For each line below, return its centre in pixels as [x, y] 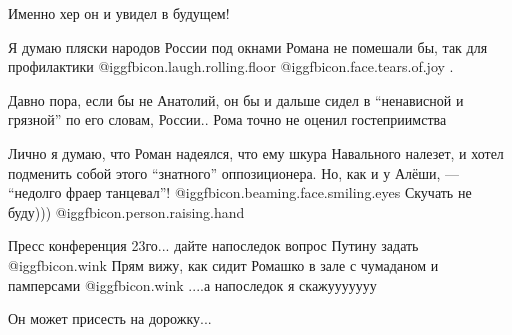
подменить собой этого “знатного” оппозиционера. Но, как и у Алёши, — [234, 172]
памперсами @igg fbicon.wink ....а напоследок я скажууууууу [192, 284]
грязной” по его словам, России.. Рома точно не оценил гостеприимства [227, 119]
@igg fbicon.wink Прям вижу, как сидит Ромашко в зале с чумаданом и [223, 264]
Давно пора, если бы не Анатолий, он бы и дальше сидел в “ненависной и [236, 99]
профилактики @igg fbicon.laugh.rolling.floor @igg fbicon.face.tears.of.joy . [231, 66]
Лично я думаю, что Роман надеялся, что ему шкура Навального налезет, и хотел [256, 152]
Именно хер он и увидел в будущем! [119, 13]
